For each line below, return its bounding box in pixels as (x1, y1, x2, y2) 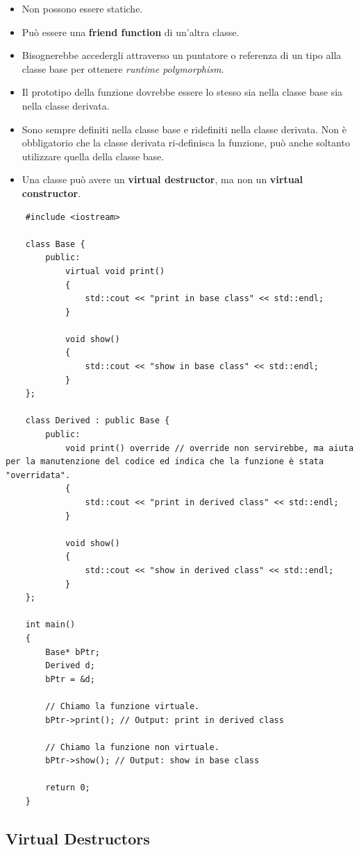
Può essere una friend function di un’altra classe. (22, 24, 240, 39)
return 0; (45, 783, 90, 793)
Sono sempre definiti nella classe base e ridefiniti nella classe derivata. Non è (22, 121, 347, 136)
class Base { (25, 239, 85, 249)
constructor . (22, 185, 81, 200)
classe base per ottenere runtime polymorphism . (22, 61, 224, 76)
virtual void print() (65, 266, 165, 276)
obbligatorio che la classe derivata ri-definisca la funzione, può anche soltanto (22, 135, 350, 150)
